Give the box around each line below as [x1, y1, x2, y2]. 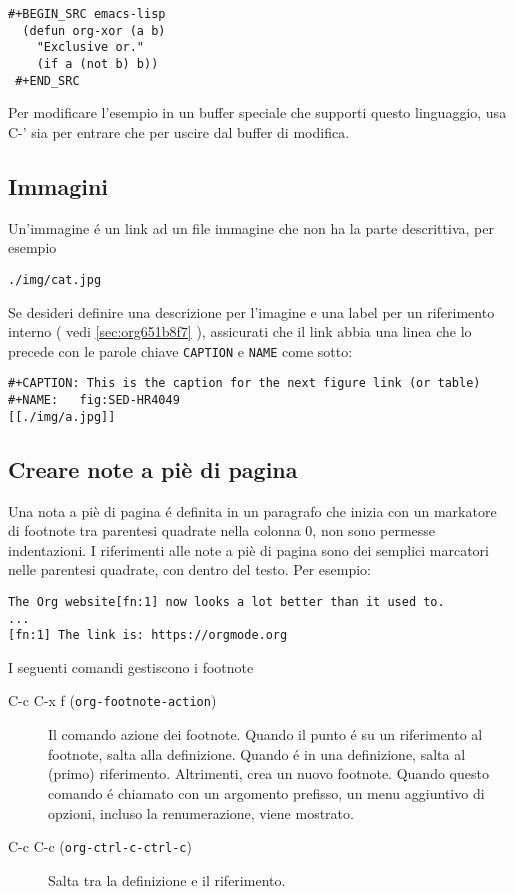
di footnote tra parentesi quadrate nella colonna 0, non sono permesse [8, 520, 436, 541]
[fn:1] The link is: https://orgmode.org [8, 628, 288, 643]
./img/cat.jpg [8, 272, 102, 287]
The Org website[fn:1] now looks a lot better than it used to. [8, 594, 445, 609]
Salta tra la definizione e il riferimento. [48, 869, 286, 890]
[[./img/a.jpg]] [8, 409, 116, 424]
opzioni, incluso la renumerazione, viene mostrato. [48, 802, 354, 823]
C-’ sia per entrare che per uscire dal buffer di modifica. [8, 121, 350, 142]
